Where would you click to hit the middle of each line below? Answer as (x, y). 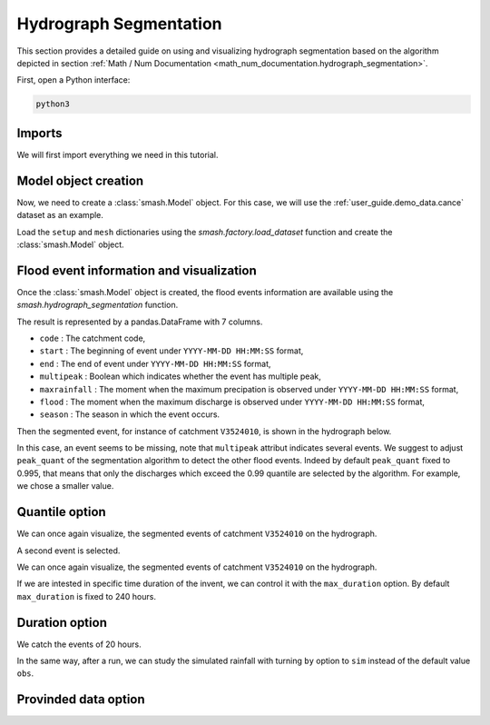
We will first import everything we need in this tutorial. (118, 154)
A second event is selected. (69, 551)
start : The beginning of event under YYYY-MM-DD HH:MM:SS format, (171, 351)
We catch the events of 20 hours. (79, 644)
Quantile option (61, 512)
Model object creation (80, 180)
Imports (39, 133)
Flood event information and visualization (137, 270)
